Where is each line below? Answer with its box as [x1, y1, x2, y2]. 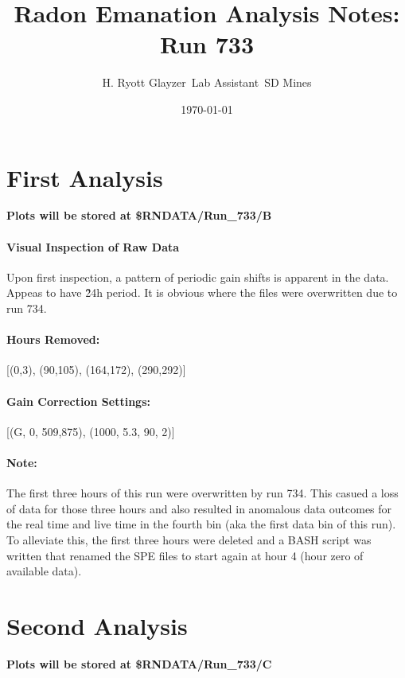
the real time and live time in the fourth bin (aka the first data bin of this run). [6, 516, 396, 532]
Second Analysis [6, 609, 188, 641]
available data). [6, 563, 82, 579]
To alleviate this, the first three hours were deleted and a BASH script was [6, 531, 372, 547]
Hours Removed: [6, 331, 100, 348]
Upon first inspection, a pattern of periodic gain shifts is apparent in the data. [6, 268, 389, 285]
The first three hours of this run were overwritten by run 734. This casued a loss [6, 485, 399, 501]
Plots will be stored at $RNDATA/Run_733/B [6, 207, 272, 224]
